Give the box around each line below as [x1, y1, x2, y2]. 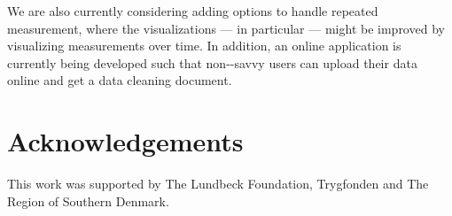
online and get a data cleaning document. [7, 71, 232, 89]
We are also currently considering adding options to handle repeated [7, 2, 378, 19]
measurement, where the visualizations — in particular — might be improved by [7, 19, 445, 37]
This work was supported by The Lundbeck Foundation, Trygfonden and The [7, 174, 429, 193]
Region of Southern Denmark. [7, 191, 169, 210]
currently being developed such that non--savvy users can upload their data [7, 53, 417, 72]
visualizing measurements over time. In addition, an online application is [7, 36, 401, 55]
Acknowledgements [7, 123, 244, 159]
